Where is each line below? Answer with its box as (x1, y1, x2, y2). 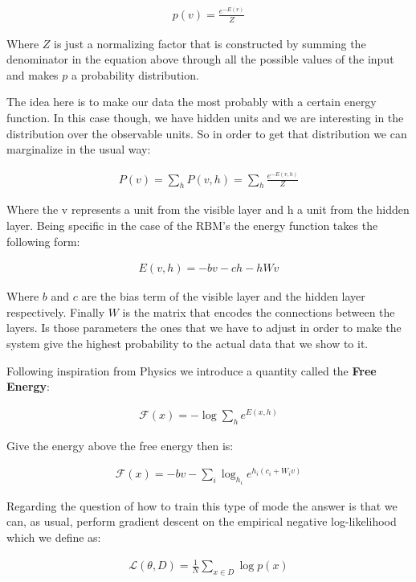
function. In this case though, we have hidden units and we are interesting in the (6, 109, 404, 126)
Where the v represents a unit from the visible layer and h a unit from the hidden (6, 201, 410, 218)
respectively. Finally (6, 303, 105, 320)
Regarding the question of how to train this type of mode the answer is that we (6, 497, 398, 514)
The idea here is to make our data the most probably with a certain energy (6, 93, 377, 110)
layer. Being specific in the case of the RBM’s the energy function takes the (6, 217, 378, 234)
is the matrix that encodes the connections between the (122, 303, 395, 320)
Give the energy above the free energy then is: (6, 436, 234, 453)
